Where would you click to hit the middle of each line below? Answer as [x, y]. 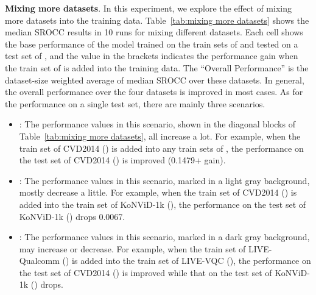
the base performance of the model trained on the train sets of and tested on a [152, 44]
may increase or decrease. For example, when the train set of [132, 248]
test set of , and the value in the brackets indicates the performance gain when [152, 56]
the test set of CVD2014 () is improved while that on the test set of [146, 272]
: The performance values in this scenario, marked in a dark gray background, [164, 237]
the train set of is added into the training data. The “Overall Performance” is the [157, 67]
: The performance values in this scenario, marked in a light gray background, [164, 180]
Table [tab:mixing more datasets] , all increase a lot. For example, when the [160, 136]
